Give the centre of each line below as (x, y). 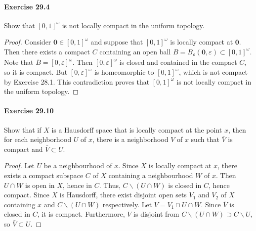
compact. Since (27, 195)
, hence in (77, 185)
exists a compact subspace (44, 175)
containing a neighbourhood (151, 175)
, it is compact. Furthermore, (81, 214)
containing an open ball (135, 51)
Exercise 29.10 (29, 111)
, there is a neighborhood (130, 139)
